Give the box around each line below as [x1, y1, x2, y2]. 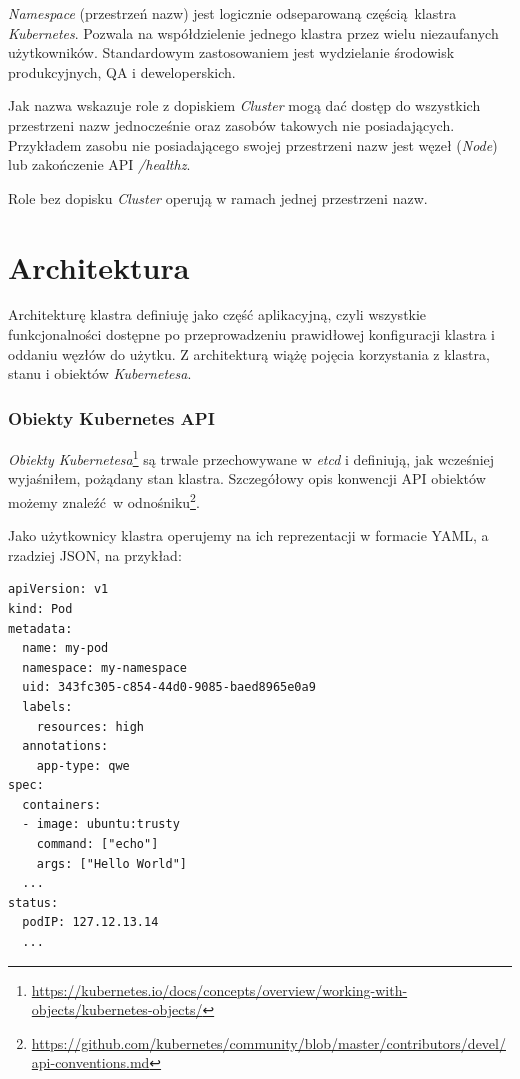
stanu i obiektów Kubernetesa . [8, 363, 192, 384]
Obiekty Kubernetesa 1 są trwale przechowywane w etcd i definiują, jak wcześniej [8, 446, 495, 469]
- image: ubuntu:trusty [22, 817, 180, 832]
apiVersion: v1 [8, 582, 109, 597]
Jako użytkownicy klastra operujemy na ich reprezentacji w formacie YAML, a [8, 525, 489, 546]
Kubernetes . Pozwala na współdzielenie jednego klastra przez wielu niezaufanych [8, 22, 499, 43]
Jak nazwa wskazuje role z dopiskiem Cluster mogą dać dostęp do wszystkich [8, 95, 481, 116]
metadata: [8, 621, 73, 636]
